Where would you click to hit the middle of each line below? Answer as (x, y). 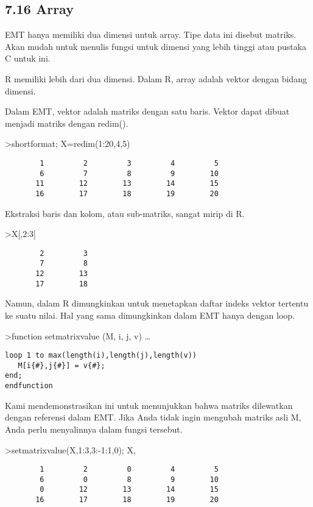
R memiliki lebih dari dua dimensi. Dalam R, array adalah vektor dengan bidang (156, 78)
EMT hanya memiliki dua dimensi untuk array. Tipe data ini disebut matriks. (151, 34)
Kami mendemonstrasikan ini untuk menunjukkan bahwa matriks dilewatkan (149, 405)
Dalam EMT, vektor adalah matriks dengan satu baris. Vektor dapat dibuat (147, 111)
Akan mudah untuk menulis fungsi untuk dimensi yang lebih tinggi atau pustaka (156, 46)
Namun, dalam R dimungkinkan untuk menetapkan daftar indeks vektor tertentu (157, 303)
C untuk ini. (28, 58)
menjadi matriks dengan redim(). (67, 123)
